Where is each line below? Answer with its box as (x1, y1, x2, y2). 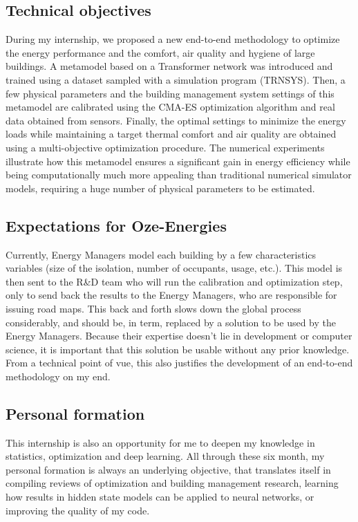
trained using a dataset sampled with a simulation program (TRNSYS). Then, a (6, 72, 346, 86)
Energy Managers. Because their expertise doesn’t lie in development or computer (6, 328, 352, 343)
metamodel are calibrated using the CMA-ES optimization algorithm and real (6, 100, 335, 114)
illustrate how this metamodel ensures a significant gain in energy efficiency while (6, 153, 350, 168)
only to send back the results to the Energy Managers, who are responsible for (6, 288, 337, 302)
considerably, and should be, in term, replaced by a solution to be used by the (6, 315, 337, 329)
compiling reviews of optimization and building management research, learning (6, 476, 339, 490)
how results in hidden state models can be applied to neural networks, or (6, 490, 314, 504)
